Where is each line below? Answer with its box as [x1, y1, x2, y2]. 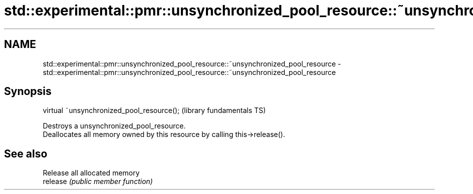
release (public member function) [43, 177, 153, 186]
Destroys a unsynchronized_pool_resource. [43, 121, 186, 130]
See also [4, 147, 48, 160]
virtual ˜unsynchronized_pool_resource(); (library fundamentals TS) [43, 106, 266, 115]
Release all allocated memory [43, 168, 140, 177]
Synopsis [4, 85, 52, 98]
